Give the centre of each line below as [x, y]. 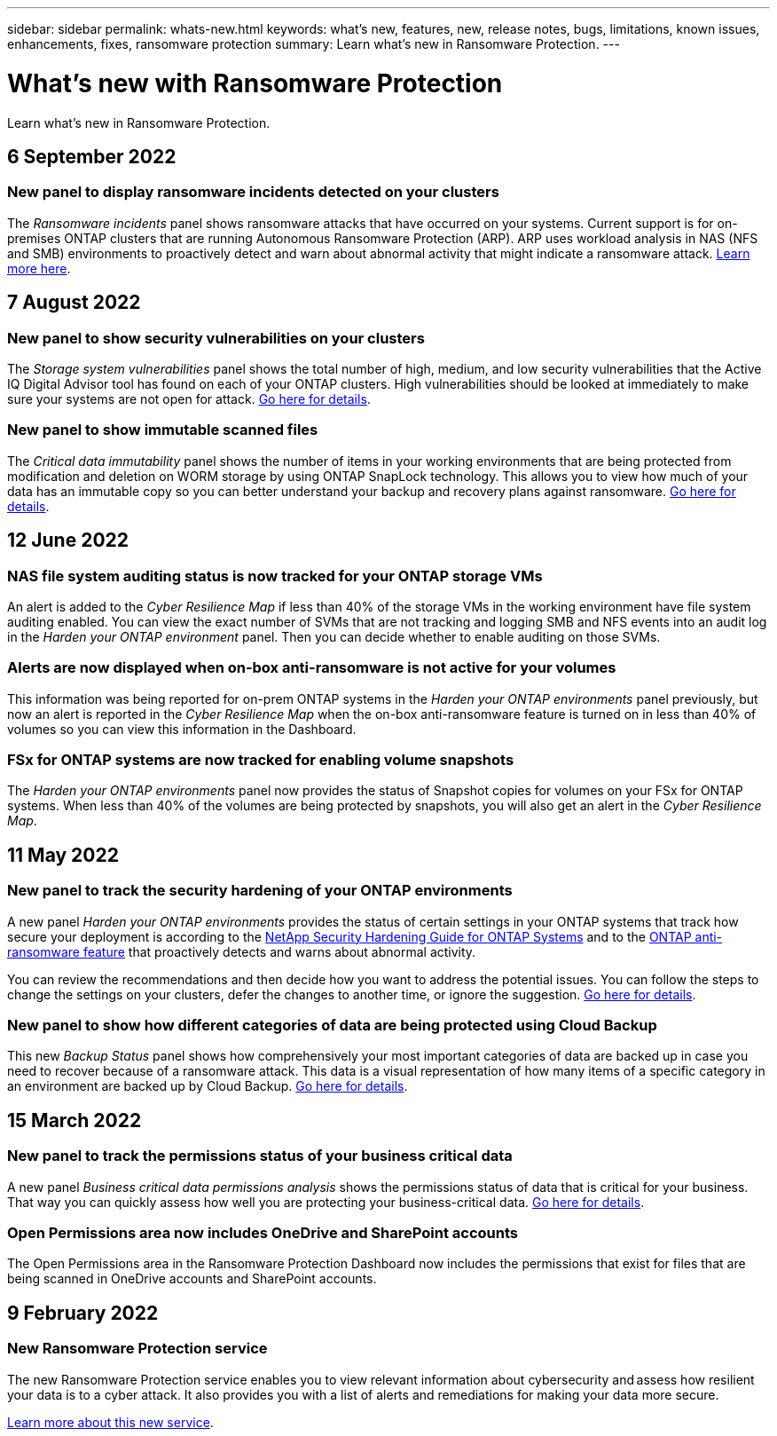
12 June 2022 [68, 540]
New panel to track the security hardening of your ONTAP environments [260, 891]
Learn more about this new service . [110, 1422]
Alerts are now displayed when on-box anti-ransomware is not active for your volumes [312, 668]
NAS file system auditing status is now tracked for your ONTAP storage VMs [275, 576]
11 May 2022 [63, 855]
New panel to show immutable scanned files [163, 430]
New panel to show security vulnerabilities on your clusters [216, 338]
